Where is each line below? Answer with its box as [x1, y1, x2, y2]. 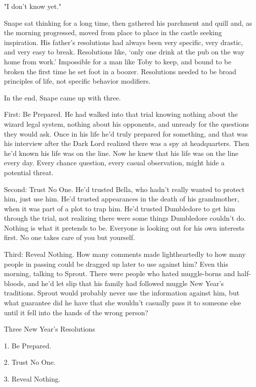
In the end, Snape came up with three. [4, 92, 121, 102]
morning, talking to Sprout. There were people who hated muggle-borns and [4, 268, 235, 279]
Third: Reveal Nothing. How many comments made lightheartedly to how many [4, 249, 246, 259]
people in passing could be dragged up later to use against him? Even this [4, 258, 228, 269]
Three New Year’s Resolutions [4, 324, 95, 334]
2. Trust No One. [4, 357, 56, 367]
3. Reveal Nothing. [4, 374, 61, 384]
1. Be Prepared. [4, 340, 51, 350]
